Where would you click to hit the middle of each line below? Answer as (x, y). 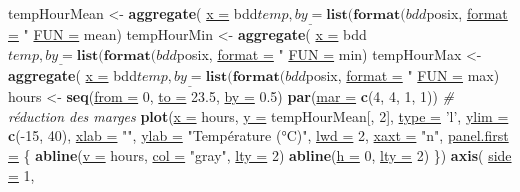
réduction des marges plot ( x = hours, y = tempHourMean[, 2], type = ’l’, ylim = (258, 115)
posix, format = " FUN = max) (402, 75)
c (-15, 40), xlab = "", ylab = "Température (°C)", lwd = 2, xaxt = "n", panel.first (258, 135)
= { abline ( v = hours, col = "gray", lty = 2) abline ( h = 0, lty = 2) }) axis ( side (260, 155)
